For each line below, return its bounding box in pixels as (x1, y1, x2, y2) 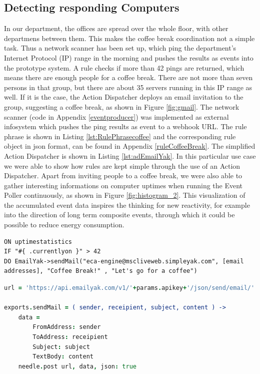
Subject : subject (32, 343, 90, 350)
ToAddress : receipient (32, 333, 108, 341)
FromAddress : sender (32, 323, 101, 331)
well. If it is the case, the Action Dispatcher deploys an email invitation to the (4, 92, 243, 102)
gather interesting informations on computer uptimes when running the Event (4, 180, 243, 190)
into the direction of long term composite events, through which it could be (4, 209, 235, 220)
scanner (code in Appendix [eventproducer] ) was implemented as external (4, 111, 229, 122)
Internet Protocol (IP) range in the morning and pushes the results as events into (4, 52, 253, 63)
